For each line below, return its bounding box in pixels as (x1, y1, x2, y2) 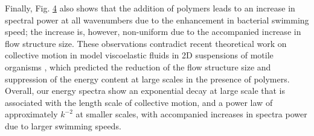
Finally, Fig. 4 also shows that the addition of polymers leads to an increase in (5, 2, 295, 14)
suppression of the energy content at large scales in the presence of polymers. (5, 72, 290, 85)
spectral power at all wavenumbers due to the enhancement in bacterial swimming (5, 13, 309, 26)
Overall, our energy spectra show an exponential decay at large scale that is (5, 84, 286, 97)
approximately (5, 108, 58, 120)
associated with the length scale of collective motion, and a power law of (5, 96, 273, 108)
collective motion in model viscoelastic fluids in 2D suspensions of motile (5, 49, 274, 61)
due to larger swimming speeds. (5, 119, 121, 132)
